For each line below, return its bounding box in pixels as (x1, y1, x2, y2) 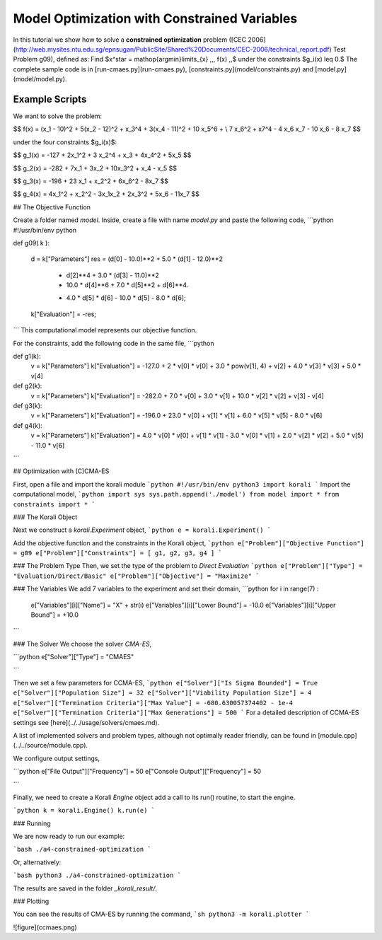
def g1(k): (13, 352, 42, 361)
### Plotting (13, 897, 50, 905)
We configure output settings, (13, 754, 100, 762)
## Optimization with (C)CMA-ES (13, 467, 110, 475)
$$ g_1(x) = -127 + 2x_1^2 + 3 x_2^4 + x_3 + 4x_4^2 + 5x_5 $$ (13, 151, 192, 159)
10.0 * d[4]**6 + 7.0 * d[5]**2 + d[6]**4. (66, 281, 189, 289)
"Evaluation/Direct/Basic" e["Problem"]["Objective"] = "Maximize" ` (13, 571, 260, 580)
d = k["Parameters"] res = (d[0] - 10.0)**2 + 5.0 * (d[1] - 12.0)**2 (30, 255, 223, 263)
